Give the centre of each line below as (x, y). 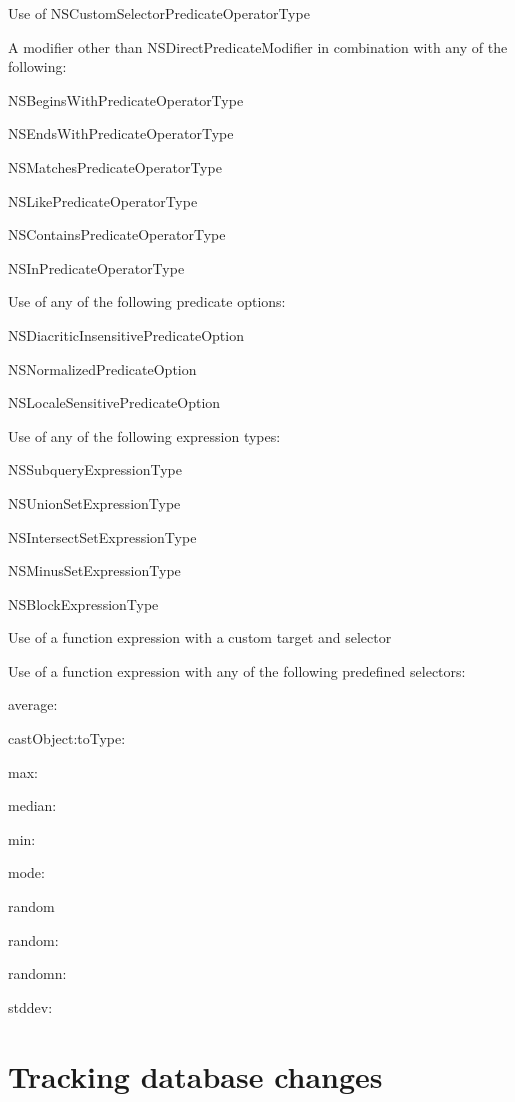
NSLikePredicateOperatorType (103, 200)
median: (32, 805)
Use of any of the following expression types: (144, 435)
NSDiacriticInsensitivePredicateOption (126, 334)
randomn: (37, 973)
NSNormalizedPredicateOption (102, 368)
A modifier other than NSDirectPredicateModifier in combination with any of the (258, 46)
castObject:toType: (67, 738)
